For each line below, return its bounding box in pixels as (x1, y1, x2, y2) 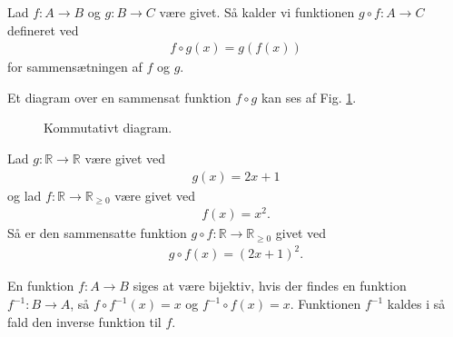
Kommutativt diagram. (44, 118, 172, 137)
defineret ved (7, 20, 79, 39)
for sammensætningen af (7, 57, 143, 76)
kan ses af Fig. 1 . (261, 87, 357, 106)
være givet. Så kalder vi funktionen (159, 3, 355, 21)
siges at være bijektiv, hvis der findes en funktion (133, 276, 407, 295)
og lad (7, 185, 42, 204)
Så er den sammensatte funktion (7, 223, 187, 243)
